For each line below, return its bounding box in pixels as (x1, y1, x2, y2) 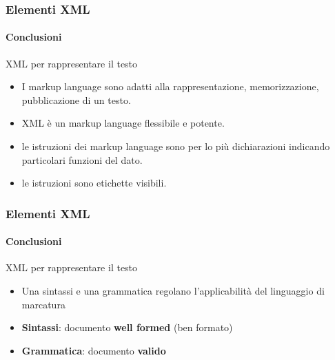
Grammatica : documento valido (21, 343, 166, 357)
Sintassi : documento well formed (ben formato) (21, 320, 233, 335)
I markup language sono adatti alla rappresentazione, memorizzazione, (21, 79, 319, 94)
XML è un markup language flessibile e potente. (21, 116, 225, 130)
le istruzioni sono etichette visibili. (21, 176, 167, 190)
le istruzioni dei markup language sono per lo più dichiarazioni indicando (21, 139, 330, 153)
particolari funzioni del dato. (21, 152, 143, 167)
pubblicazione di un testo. (21, 92, 131, 107)
